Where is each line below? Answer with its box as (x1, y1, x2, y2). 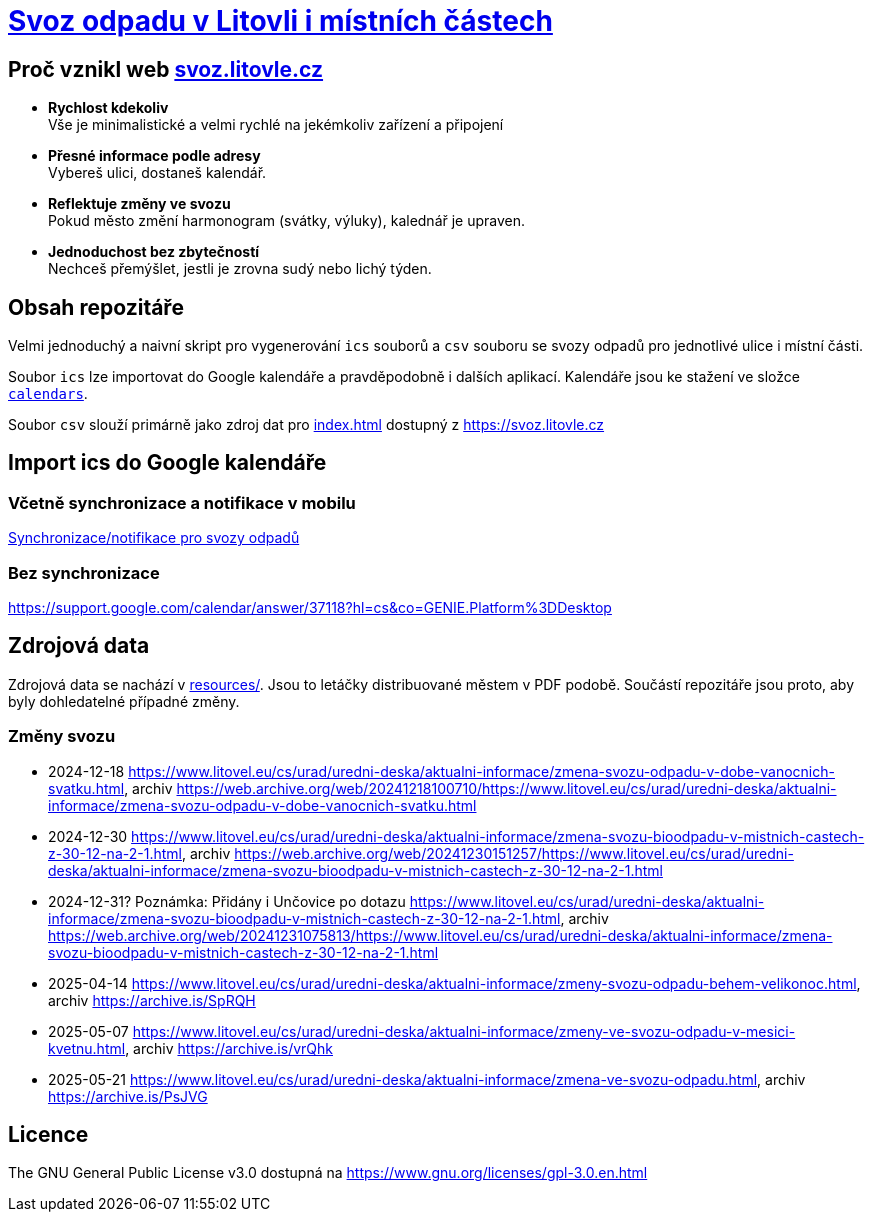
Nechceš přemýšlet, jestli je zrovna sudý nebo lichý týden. (48, 260, 432, 278)
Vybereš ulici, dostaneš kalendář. (48, 164, 267, 182)
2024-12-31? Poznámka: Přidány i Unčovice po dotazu (48, 892, 406, 910)
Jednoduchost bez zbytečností (48, 243, 260, 261)
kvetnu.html (48, 1039, 126, 1057)
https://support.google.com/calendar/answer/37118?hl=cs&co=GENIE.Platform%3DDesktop (8, 598, 612, 616)
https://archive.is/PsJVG (48, 1087, 208, 1105)
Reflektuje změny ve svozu (48, 195, 231, 213)
